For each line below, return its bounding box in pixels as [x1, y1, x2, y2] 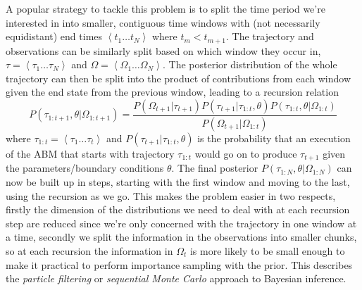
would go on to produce [194, 146, 297, 160]
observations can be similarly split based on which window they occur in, [6, 43, 321, 58]
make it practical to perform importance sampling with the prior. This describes [6, 257, 353, 272]
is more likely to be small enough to [189, 243, 345, 258]
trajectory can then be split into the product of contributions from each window [6, 70, 351, 85]
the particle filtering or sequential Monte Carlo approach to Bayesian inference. [6, 271, 347, 286]
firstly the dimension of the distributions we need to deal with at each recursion [6, 202, 350, 217]
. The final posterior [171, 160, 258, 175]
